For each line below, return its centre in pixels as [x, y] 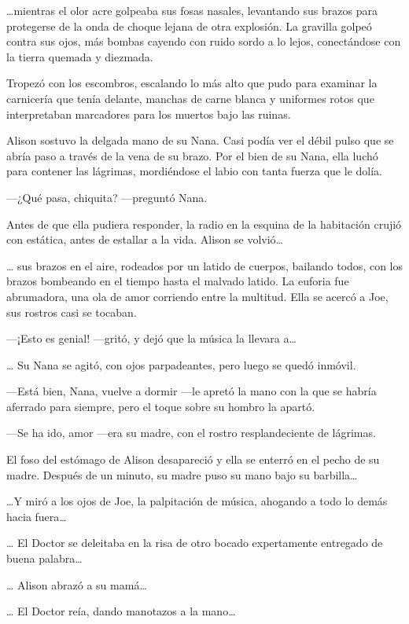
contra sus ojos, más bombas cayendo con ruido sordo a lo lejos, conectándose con [204, 41]
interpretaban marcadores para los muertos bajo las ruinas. [149, 114]
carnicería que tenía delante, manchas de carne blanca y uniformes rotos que [190, 98]
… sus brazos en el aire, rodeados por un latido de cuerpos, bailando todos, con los [205, 265]
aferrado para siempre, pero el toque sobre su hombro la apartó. [161, 406]
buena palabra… [44, 558]
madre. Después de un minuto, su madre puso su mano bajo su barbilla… [182, 474]
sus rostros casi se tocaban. [72, 312]
